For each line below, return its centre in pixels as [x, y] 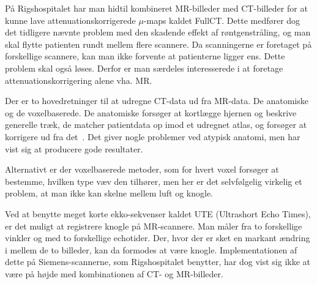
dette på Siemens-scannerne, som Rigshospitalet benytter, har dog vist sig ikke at [158, 262]
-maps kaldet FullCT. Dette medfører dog [222, 20]
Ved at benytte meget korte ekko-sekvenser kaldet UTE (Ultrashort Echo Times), [158, 213]
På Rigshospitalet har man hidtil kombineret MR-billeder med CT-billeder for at [156, 8]
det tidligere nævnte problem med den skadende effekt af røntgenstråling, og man [158, 32]
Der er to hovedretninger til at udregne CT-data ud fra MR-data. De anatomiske [157, 101]
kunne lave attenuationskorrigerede [70, 20]
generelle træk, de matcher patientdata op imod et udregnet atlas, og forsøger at [156, 125]
